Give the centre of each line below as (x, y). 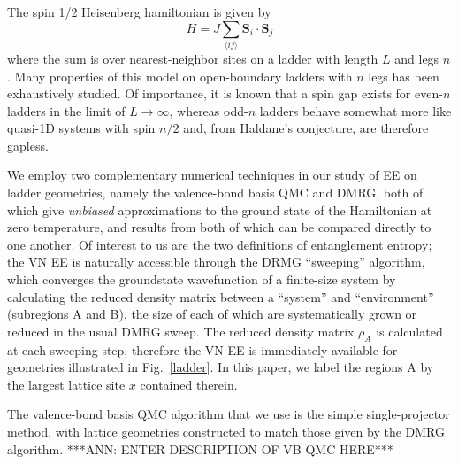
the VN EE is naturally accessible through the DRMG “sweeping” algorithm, (216, 262)
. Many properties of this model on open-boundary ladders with (180, 76)
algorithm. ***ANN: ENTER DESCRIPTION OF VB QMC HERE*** (200, 449)
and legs (417, 58)
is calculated (409, 331)
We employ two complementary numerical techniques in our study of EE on (212, 175)
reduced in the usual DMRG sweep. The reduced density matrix (181, 331)
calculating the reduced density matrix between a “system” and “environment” (221, 296)
